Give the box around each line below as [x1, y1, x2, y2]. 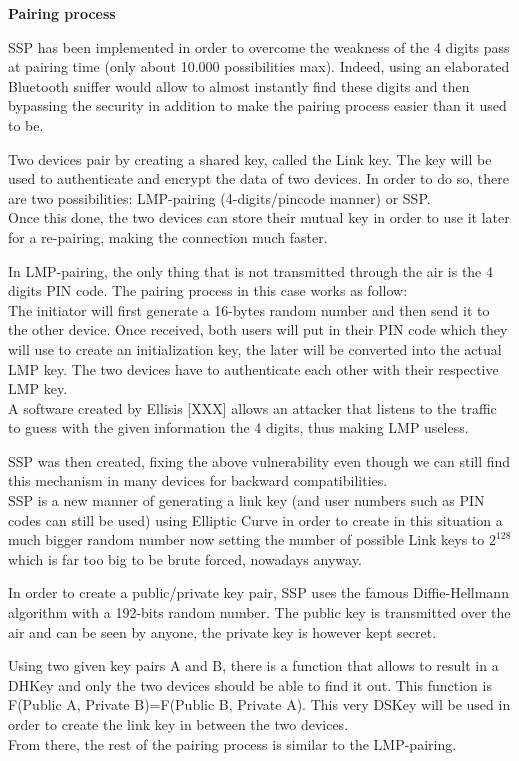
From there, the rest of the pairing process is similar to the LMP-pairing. [8, 733, 457, 754]
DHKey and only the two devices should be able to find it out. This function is [8, 674, 492, 695]
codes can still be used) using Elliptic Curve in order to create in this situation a [8, 509, 503, 530]
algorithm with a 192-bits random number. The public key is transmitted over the [8, 602, 511, 623]
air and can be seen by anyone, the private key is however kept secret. [8, 621, 437, 642]
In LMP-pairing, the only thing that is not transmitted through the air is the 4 [8, 260, 494, 281]
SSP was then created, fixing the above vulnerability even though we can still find [8, 450, 511, 471]
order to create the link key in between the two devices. [8, 714, 349, 734]
